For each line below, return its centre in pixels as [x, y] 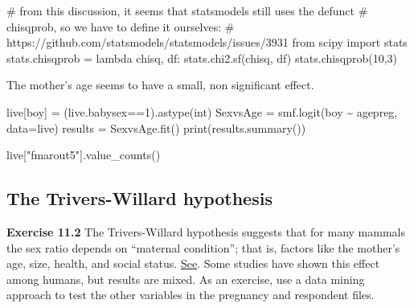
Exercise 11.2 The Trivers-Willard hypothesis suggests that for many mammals [206, 231]
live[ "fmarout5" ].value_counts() [84, 155]
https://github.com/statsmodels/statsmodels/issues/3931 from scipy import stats [207, 42]
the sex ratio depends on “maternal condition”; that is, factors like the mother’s [203, 247]
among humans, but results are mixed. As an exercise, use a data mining [186, 279]
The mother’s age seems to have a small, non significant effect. [160, 85]
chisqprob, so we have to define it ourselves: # [121, 26]
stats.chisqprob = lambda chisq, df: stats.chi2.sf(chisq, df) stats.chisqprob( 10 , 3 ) [202, 57]
